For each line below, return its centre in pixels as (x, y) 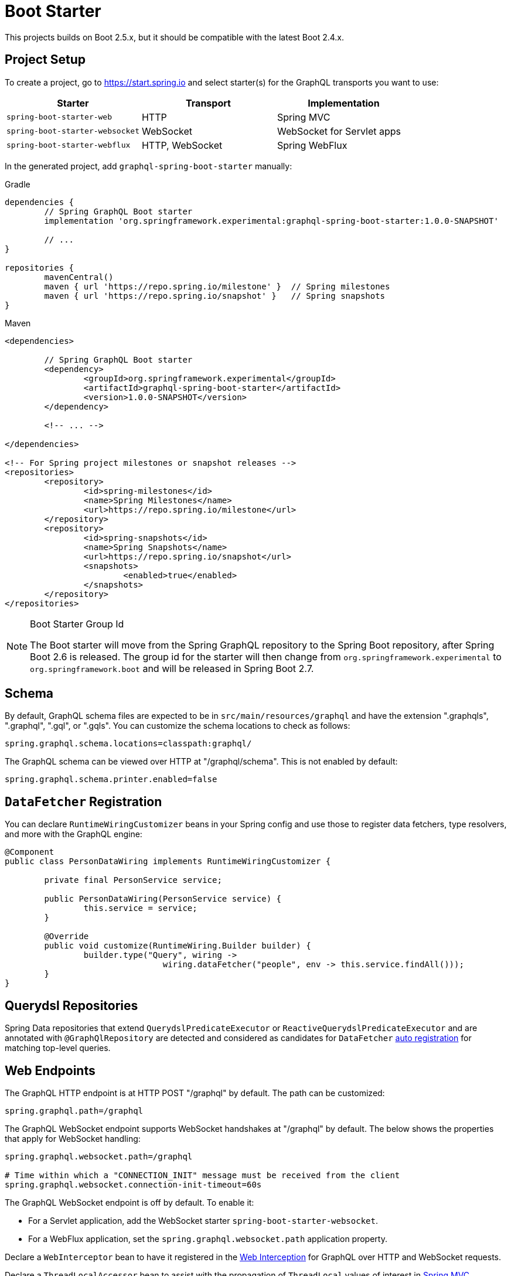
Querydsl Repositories (71, 1005)
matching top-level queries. (58, 1048)
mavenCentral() (79, 277)
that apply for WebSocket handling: (73, 1138)
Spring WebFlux (312, 145)
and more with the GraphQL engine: (74, 834)
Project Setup (45, 60)
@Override (67, 936)
